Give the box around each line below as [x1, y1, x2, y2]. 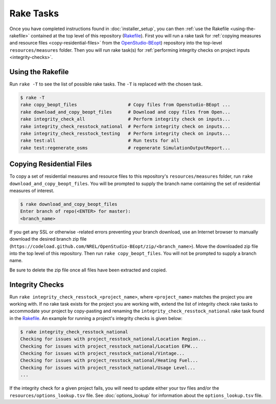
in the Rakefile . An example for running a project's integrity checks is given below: [9, 315, 182, 321]
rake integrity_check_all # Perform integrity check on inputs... [20, 116, 231, 122]
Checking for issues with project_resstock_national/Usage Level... [20, 365, 196, 371]
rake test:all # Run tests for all [20, 138, 179, 143]
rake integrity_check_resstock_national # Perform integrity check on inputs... [20, 123, 231, 129]
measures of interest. [9, 187, 55, 194]
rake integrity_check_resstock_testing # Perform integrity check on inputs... [20, 131, 231, 136]
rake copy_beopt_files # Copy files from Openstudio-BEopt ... [20, 102, 231, 108]
